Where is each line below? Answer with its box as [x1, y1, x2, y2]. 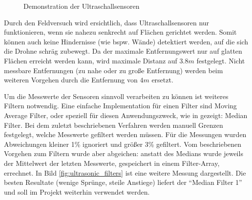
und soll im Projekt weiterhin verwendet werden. [4, 186, 150, 197]
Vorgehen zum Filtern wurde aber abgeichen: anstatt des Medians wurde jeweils [4, 148, 243, 159]
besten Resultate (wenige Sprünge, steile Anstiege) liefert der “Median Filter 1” [4, 177, 242, 187]
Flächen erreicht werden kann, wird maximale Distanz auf [4, 55, 177, 65]
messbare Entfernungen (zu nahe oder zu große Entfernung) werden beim [4, 65, 223, 75]
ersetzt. [151, 75, 173, 85]
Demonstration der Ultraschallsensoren [23, 1, 140, 11]
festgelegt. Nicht [196, 55, 245, 65]
